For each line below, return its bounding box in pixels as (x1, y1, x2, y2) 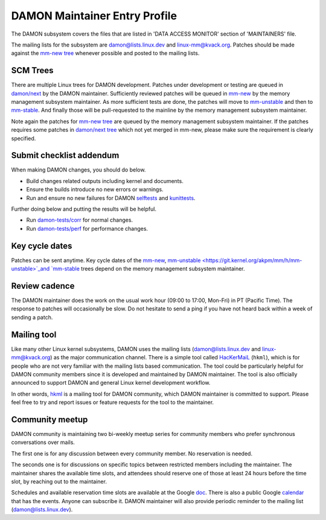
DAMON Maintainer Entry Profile (11, 9, 177, 22)
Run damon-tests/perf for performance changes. (26, 225, 148, 232)
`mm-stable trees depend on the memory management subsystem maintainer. (51, 265, 245, 272)
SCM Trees (11, 65, 54, 75)
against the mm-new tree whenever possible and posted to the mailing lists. (11, 50, 200, 57)
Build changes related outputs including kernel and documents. (26, 177, 184, 184)
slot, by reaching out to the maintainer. (11, 478, 107, 485)
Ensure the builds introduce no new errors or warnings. (26, 186, 164, 193)
